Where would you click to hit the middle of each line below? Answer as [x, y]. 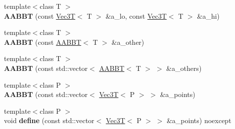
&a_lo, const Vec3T [136, 16]
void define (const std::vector [49, 120]
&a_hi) [208, 16]
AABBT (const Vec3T [40, 16]
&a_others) [184, 68]
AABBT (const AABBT [43, 42]
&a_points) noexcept [199, 120]
